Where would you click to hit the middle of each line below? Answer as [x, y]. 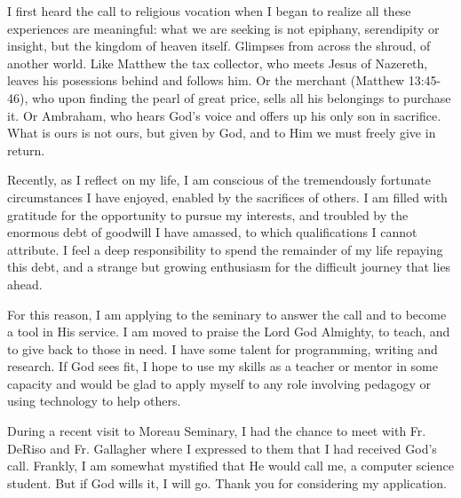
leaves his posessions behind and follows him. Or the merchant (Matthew [206, 80]
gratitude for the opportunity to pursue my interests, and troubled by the [208, 214]
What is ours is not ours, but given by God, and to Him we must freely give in [222, 133]
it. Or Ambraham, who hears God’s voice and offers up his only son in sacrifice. [224, 115]
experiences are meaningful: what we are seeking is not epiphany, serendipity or [223, 28]
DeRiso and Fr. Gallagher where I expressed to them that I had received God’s [222, 448]
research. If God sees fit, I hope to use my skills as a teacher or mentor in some [223, 366]
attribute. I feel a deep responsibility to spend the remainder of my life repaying [225, 249]
